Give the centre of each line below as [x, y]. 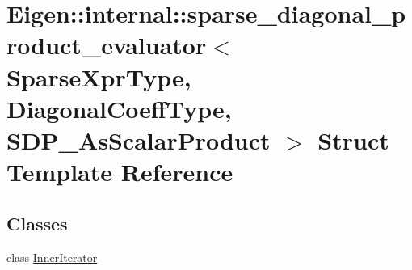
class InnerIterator [52, 257]
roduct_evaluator [107, 45]
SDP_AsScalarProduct [139, 139]
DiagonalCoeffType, [119, 108]
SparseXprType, [99, 76]
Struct [353, 139]
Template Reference [120, 172]
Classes [37, 223]
